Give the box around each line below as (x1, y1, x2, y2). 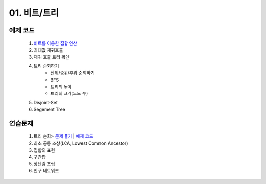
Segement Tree (33, 106, 65, 113)
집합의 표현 (33, 147, 55, 153)
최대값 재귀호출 (33, 47, 64, 53)
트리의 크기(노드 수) (50, 91, 88, 96)
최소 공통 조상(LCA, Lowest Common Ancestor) (33, 140, 128, 146)
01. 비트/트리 (9, 7, 59, 18)
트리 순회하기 (33, 63, 59, 69)
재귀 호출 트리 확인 (33, 54, 69, 60)
